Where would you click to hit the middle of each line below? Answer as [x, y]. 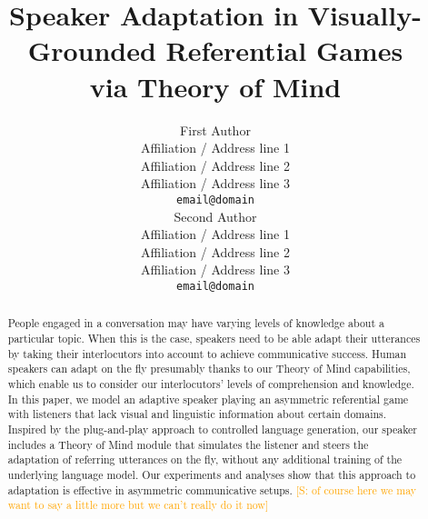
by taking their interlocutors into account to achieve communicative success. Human [207, 353]
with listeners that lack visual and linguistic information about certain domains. [197, 414]
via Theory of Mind [215, 86]
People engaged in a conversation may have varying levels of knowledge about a [196, 323]
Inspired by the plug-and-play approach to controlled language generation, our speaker [213, 429]
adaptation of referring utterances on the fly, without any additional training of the [205, 459]
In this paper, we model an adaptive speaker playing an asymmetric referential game [208, 399]
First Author [215, 130]
